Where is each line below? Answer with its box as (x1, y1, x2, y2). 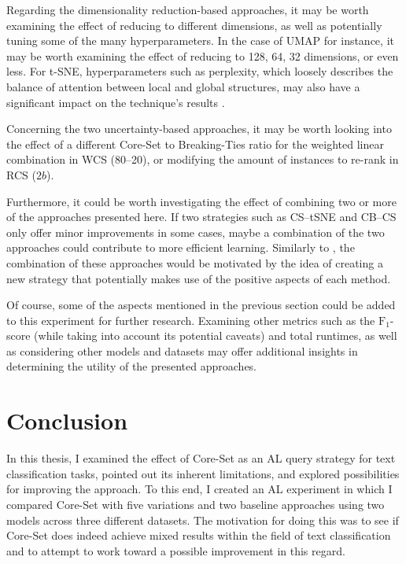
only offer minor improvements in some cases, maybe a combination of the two (6, 223, 385, 240)
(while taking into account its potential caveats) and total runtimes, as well (34, 327, 397, 344)
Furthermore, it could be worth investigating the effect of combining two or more (6, 193, 397, 209)
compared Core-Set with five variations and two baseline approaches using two (6, 496, 385, 512)
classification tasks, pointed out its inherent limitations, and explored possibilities (6, 465, 400, 481)
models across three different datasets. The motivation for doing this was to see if (6, 511, 399, 528)
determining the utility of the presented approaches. (6, 358, 257, 374)
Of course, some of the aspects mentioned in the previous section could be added (6, 297, 396, 313)
